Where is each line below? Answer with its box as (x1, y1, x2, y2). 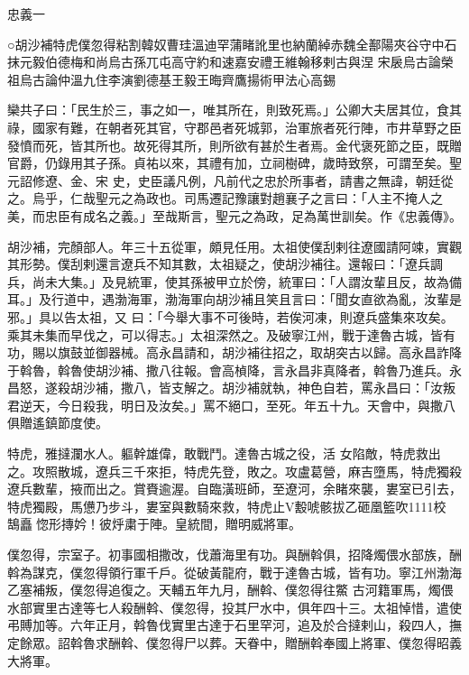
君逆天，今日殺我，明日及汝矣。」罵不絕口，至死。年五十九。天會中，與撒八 (7, 395, 455, 414)
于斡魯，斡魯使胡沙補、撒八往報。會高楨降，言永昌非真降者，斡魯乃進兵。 (7, 360, 449, 379)
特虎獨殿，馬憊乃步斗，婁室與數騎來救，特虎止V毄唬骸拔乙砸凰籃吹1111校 (7, 496, 446, 515)
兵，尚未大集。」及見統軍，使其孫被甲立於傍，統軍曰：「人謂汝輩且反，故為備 (7, 272, 462, 291)
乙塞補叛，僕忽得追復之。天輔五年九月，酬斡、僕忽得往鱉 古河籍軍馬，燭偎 (7, 580, 454, 599)
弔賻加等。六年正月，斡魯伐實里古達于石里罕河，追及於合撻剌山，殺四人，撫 (7, 615, 462, 634)
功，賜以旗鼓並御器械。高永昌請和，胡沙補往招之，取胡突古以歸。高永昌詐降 (7, 343, 462, 362)
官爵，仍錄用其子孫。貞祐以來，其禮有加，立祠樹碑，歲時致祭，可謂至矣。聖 (7, 153, 462, 172)
